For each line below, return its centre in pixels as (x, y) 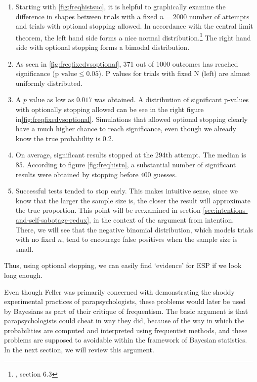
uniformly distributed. (49, 83)
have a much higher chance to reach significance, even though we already (126, 129)
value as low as (51, 99)
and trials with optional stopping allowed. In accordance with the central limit (134, 26)
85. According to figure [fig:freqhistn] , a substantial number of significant (126, 164)
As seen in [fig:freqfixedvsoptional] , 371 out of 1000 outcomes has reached (127, 63)
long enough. (23, 275)
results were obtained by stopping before (77, 174)
